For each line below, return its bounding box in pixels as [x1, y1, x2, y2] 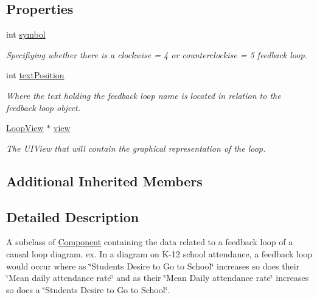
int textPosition [6, 69, 64, 81]
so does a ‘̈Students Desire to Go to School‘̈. [6, 283, 170, 296]
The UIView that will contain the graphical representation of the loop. [6, 141, 266, 154]
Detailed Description [6, 207, 139, 226]
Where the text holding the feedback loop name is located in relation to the [6, 89, 281, 101]
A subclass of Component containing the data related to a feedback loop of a [6, 235, 293, 248]
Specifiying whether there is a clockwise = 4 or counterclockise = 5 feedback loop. [6, 48, 307, 61]
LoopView [6, 121, 44, 134]
